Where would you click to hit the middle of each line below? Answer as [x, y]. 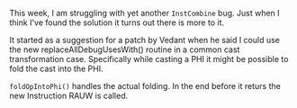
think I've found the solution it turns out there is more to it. [117, 22]
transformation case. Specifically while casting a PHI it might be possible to [149, 59]
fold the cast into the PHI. [56, 68]
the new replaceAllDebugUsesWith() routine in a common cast [125, 49]
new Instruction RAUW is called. [69, 95]
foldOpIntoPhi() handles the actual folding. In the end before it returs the [145, 86]
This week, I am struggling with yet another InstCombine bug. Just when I [145, 13]
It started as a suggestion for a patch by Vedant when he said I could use [145, 40]
